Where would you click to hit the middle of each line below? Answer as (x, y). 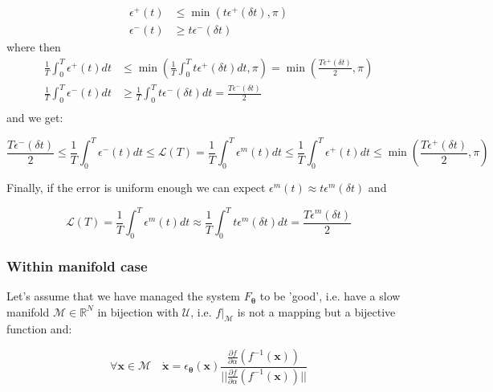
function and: (39, 329)
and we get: (35, 118)
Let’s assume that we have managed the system (124, 296)
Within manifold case (77, 265)
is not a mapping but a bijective (316, 311)
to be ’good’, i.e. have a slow (330, 296)
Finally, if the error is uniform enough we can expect (136, 187)
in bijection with (138, 311)
